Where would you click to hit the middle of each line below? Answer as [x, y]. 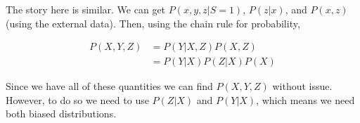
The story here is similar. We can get [86, 9]
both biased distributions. [61, 114]
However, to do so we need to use [77, 99]
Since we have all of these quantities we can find [109, 86]
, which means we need [306, 99]
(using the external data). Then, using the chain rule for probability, [153, 23]
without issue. [302, 86]
